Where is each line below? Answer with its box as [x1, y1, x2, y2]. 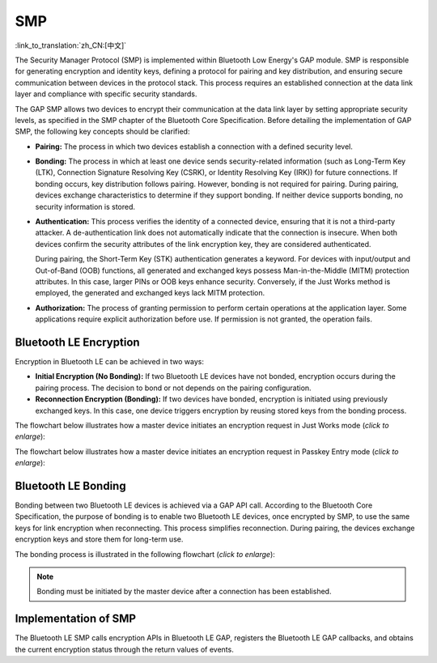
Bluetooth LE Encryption [15, 335, 141, 349]
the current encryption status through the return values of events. [15, 644, 234, 654]
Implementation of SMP [15, 612, 137, 626]
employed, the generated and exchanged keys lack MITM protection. [35, 288, 265, 298]
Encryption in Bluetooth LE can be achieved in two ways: [15, 357, 204, 367]
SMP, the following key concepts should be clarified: [15, 126, 190, 137]
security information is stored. [35, 202, 136, 211]
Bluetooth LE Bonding [15, 478, 126, 493]
